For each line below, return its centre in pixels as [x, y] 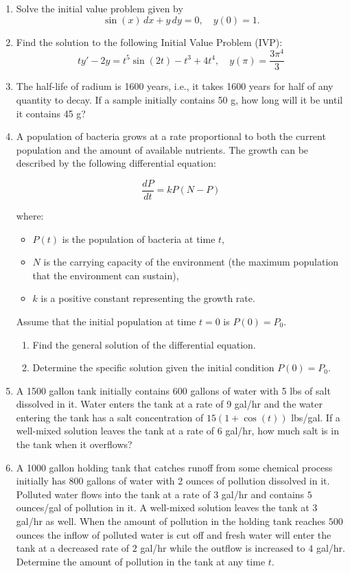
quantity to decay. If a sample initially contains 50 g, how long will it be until [179, 99]
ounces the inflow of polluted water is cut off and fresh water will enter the [174, 534]
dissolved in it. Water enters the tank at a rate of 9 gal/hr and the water [169, 404]
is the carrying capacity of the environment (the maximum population [191, 262]
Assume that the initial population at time [106, 321]
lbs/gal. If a [316, 417]
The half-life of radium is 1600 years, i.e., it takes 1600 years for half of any [175, 86]
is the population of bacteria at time [139, 238]
